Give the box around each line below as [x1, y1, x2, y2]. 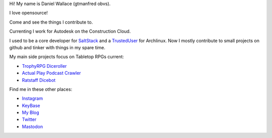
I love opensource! [9, 10, 48, 16]
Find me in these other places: [9, 86, 73, 92]
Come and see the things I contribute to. [9, 19, 93, 25]
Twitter [22, 116, 37, 122]
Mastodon [22, 123, 43, 129]
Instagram [22, 95, 43, 101]
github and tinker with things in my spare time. [9, 44, 106, 50]
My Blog [22, 109, 40, 115]
